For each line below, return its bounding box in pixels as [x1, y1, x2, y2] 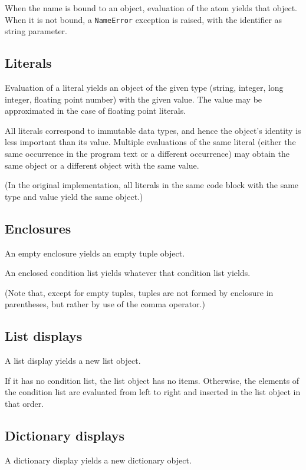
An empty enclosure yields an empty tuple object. [5, 246, 185, 259]
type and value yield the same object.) [5, 190, 143, 202]
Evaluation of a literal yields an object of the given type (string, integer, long [5, 81, 284, 94]
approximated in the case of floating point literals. [5, 104, 186, 117]
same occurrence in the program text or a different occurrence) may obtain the [5, 147, 289, 160]
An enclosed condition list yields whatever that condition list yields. [5, 267, 251, 279]
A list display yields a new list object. [5, 354, 141, 367]
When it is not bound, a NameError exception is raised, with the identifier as [5, 13, 282, 25]
